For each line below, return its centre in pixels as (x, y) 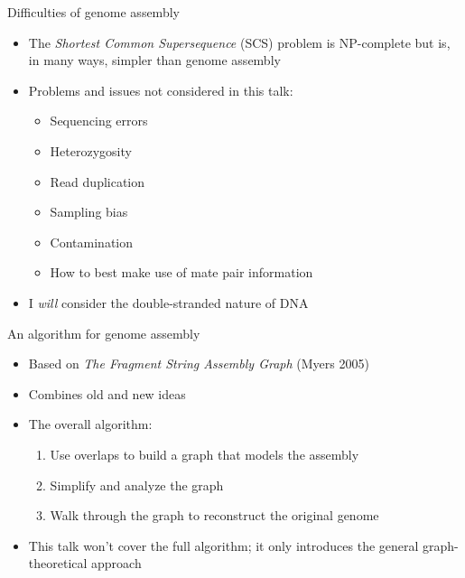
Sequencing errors (99, 121)
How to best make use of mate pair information (181, 272)
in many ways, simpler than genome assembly (154, 60)
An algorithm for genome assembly (104, 333)
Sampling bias (89, 212)
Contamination (91, 242)
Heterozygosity (91, 150)
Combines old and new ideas (107, 393)
